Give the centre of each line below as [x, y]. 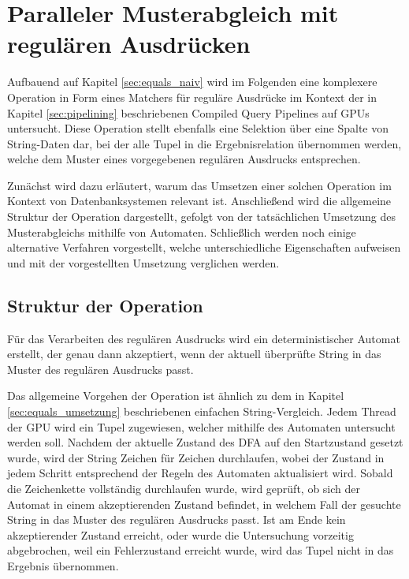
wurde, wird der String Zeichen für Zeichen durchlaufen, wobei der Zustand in [196, 457]
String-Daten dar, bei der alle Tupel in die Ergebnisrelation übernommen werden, [204, 143]
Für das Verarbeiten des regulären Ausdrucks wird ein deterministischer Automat [204, 338]
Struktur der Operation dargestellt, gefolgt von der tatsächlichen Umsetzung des [201, 217]
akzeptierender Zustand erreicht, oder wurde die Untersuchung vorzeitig [180, 534]
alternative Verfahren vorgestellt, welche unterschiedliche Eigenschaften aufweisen [204, 247]
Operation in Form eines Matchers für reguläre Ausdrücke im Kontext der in [192, 97]
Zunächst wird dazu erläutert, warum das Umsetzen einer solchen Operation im [199, 185]
